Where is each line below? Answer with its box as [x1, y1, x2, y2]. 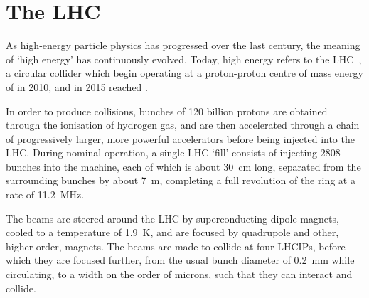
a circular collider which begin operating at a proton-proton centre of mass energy [6, 65, 363, 80]
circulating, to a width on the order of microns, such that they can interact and [6, 267, 353, 282]
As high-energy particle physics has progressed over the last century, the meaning [6, 38, 360, 53]
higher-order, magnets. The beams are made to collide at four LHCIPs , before [6, 238, 346, 253]
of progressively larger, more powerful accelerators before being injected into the [6, 131, 355, 146]
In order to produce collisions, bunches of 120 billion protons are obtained [6, 103, 328, 118]
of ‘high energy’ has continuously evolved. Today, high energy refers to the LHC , [6, 51, 362, 66]
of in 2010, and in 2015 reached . [6, 79, 148, 94]
